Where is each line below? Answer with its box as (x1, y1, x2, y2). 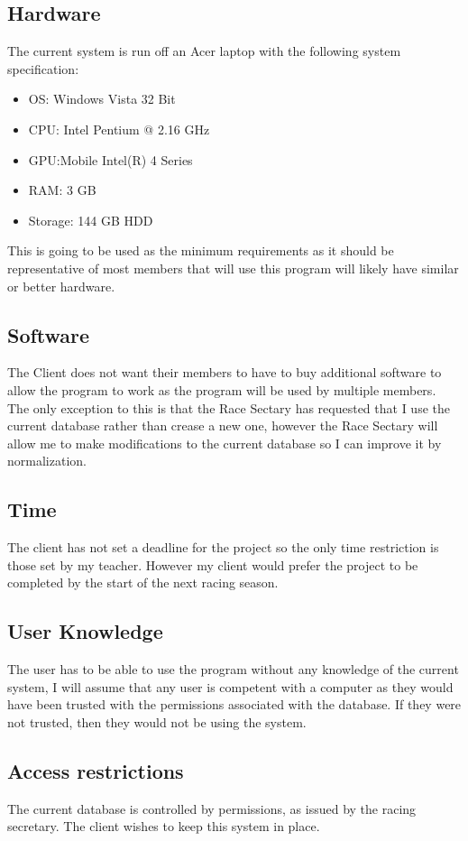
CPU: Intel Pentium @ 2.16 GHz (28, 119, 210, 138)
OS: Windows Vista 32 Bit (28, 89, 176, 108)
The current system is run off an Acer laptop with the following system (7, 42, 401, 60)
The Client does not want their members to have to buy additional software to (7, 363, 442, 382)
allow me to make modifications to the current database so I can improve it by (7, 433, 442, 452)
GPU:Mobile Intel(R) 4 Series (28, 150, 193, 169)
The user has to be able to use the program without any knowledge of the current (7, 660, 459, 679)
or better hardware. (7, 276, 115, 295)
